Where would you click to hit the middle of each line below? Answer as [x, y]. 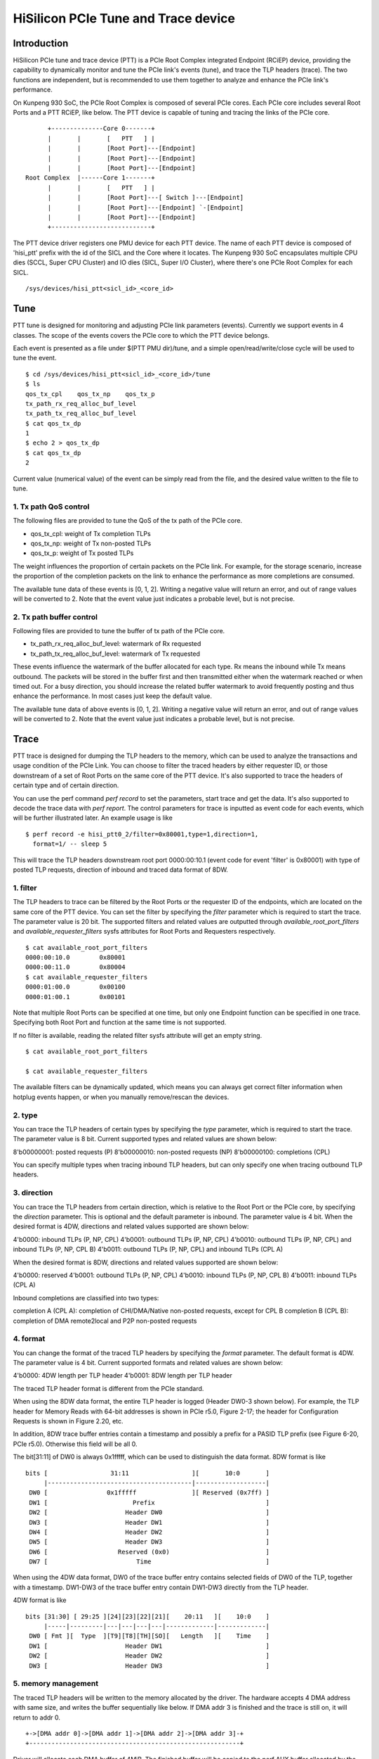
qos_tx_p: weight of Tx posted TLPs [82, 553]
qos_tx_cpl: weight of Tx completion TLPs [91, 533]
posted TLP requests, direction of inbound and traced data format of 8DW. [120, 870]
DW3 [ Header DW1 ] [149, 1522]
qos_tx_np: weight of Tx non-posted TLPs [91, 543]
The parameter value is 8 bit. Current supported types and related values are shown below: [145, 1139]
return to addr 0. [37, 1717]
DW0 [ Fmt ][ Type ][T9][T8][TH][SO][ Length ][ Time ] [149, 1636]
